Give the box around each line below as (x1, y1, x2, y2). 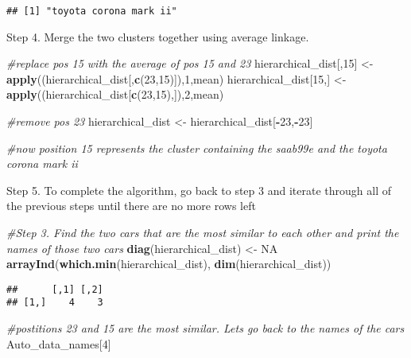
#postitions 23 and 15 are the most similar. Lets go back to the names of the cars (6, 320, 405, 337)
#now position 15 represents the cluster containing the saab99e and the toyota (6, 139, 387, 156)
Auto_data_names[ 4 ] (6, 335, 111, 352)
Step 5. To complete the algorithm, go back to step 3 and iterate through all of (6, 181, 391, 198)
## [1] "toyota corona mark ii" (6, 6, 177, 17)
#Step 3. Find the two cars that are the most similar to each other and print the (6, 224, 399, 240)
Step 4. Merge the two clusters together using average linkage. (6, 28, 309, 45)
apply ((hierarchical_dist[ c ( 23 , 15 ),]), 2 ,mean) (6, 86, 224, 103)
